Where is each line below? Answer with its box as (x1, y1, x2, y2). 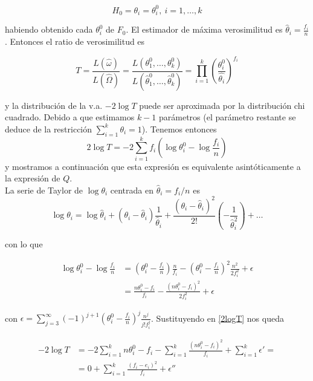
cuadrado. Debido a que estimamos (5, 111, 135, 123)
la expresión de (5, 172, 60, 184)
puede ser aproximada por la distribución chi (139, 99, 305, 111)
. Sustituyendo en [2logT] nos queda (151, 311, 284, 324)
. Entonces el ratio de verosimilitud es (5, 35, 145, 48)
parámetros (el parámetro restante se (159, 111, 296, 123)
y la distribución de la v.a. (5, 99, 103, 111)
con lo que (5, 238, 43, 250)
